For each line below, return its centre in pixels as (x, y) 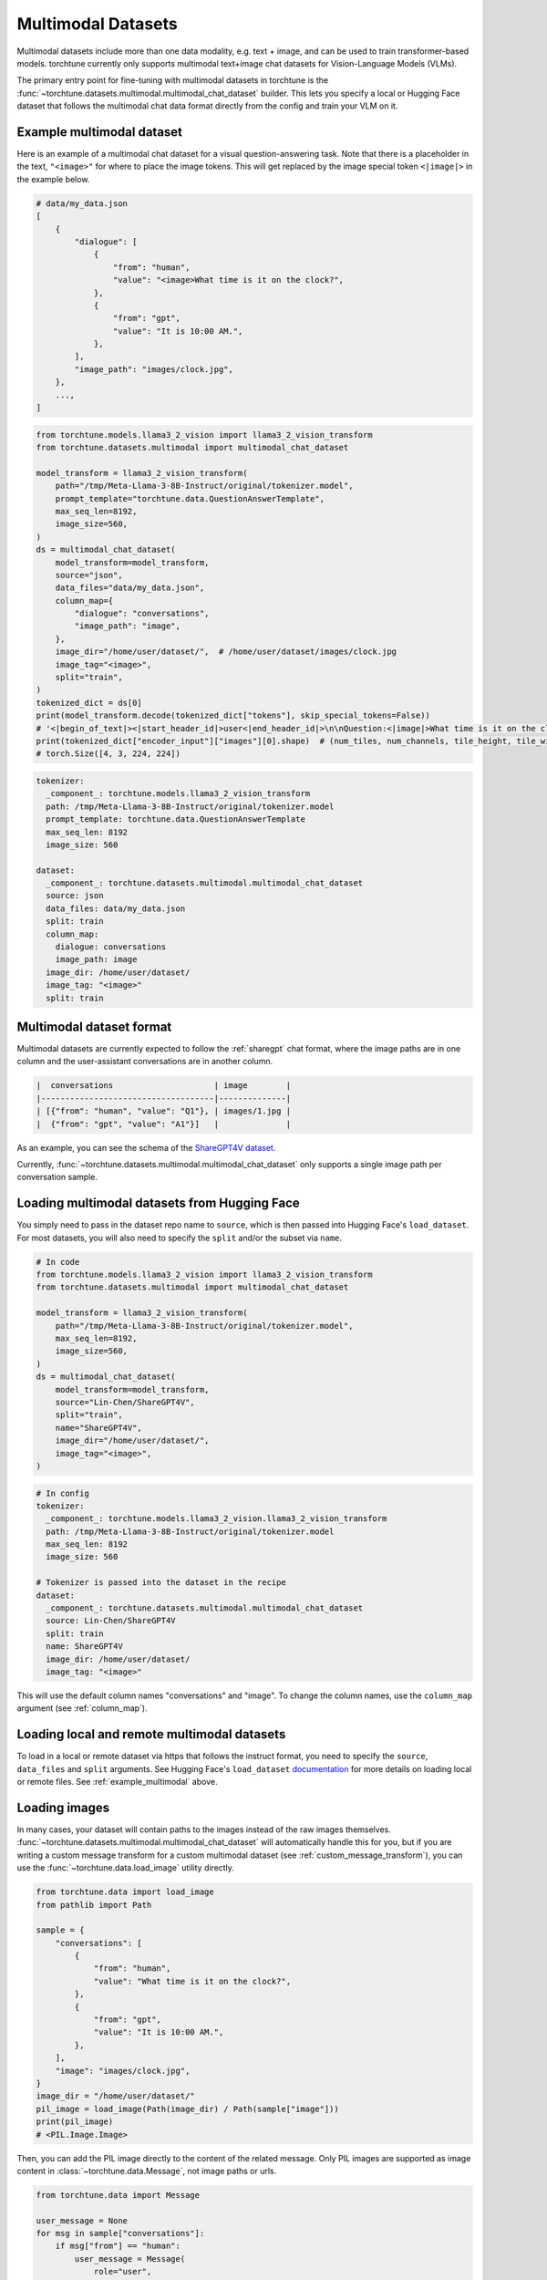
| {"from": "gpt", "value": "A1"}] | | (164, 1124)
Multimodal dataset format (94, 1027)
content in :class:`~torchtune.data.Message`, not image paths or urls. (147, 2171)
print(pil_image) (75, 2122)
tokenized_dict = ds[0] (89, 703)
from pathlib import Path (94, 1905)
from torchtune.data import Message (118, 2195)
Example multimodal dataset (99, 132)
